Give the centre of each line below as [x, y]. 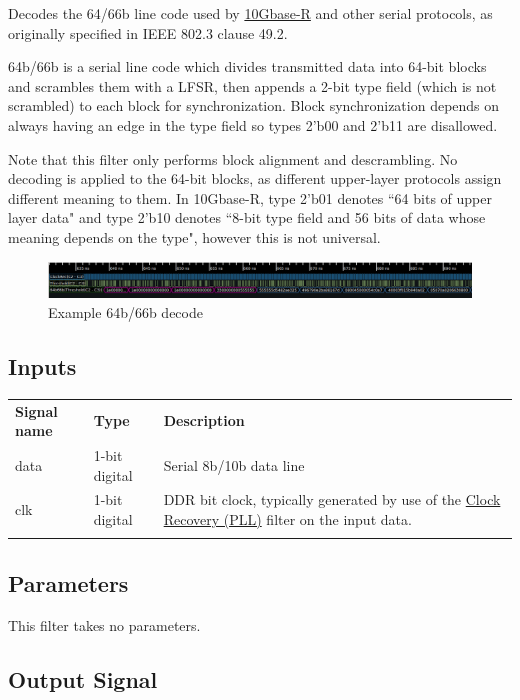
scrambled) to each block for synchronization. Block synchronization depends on [254, 105]
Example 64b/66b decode [125, 311]
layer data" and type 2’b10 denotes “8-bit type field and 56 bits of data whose [247, 217]
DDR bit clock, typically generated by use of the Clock [332, 499]
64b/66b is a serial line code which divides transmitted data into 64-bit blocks [247, 66]
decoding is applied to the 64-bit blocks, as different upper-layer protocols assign [255, 178]
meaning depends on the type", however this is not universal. [194, 236]
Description [204, 420]
